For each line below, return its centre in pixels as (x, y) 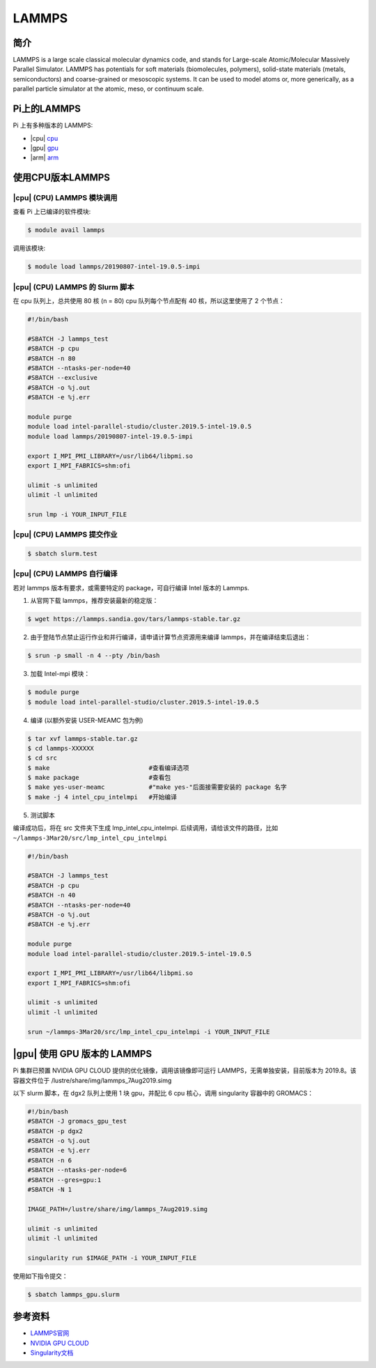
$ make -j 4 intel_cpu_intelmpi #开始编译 (102, 797)
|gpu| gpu (45, 148)
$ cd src (42, 758)
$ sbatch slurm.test (62, 554)
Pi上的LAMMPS (47, 109)
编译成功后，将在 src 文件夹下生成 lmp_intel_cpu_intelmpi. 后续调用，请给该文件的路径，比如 (146, 828)
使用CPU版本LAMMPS (62, 178)
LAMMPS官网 (50, 1333)
